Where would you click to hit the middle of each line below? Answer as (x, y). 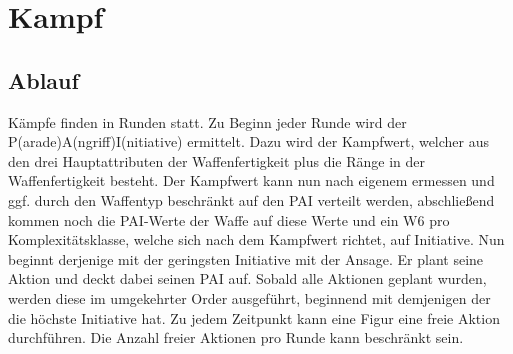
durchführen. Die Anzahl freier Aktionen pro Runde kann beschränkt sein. (236, 337)
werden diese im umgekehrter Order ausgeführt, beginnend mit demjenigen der (249, 297)
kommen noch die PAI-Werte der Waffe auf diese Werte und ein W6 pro (229, 219)
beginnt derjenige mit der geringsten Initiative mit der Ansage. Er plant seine (246, 258)
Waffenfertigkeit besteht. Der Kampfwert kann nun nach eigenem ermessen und (251, 180)
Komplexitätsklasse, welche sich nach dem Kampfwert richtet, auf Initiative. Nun (256, 239)
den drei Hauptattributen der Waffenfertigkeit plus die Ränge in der (217, 160)
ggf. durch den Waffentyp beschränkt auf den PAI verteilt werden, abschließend (251, 199)
